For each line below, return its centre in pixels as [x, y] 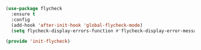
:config [21, 20]
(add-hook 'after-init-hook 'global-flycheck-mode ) [77, 25]
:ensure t [23, 14]
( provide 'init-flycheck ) [38, 42]
